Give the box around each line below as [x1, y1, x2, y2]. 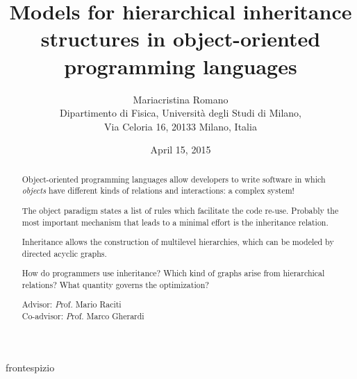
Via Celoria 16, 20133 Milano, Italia [104, 119, 257, 133]
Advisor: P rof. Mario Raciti [22, 298, 122, 310]
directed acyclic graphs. [22, 247, 107, 259]
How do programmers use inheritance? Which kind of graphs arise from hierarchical [22, 267, 325, 279]
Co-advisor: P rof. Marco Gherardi [22, 310, 144, 322]
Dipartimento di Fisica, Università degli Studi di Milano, [60, 106, 301, 120]
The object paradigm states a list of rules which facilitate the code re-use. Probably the [22, 204, 339, 216]
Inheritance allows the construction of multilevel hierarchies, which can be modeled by [22, 236, 334, 248]
